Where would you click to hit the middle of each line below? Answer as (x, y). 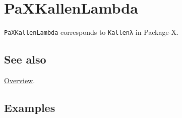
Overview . (20, 80)
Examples (30, 107)
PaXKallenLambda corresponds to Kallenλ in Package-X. (91, 32)
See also (25, 59)
